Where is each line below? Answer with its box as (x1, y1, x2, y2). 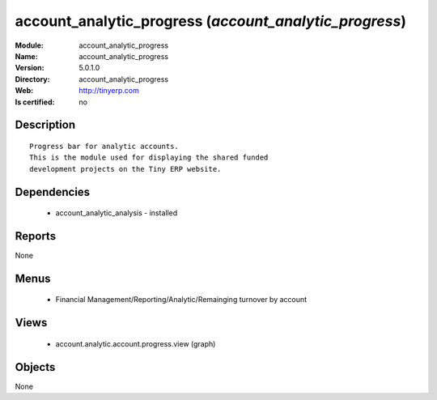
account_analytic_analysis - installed (55, 208, 178, 218)
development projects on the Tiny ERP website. (29, 164, 222, 173)
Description (15, 118, 76, 132)
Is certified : (15, 97, 55, 107)
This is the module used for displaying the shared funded (29, 153, 269, 162)
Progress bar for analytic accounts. (29, 142, 180, 151)
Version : (15, 63, 45, 73)
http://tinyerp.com (78, 86, 139, 96)
